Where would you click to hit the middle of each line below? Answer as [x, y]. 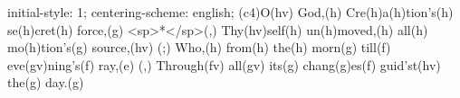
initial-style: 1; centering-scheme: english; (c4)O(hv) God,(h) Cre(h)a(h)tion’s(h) [230, 12]
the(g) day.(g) [46, 82]
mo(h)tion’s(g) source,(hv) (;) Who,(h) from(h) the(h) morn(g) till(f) [199, 47]
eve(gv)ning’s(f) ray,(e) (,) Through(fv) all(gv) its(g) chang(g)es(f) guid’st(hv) [224, 64]
